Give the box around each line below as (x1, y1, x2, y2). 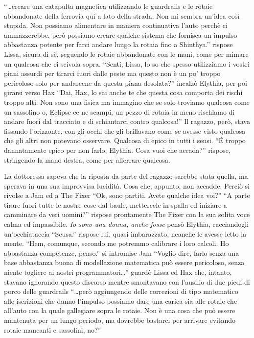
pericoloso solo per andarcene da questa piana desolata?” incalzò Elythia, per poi (4, 77, 247, 88)
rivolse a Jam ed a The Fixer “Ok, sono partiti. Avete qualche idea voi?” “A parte (4, 190, 250, 200)
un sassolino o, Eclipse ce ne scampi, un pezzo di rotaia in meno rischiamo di (4, 106, 235, 117)
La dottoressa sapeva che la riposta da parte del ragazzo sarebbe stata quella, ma (4, 171, 248, 181)
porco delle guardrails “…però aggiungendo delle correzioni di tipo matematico (4, 286, 238, 296)
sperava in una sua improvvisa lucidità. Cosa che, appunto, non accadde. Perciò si (4, 180, 250, 191)
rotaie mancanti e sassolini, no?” (4, 324, 101, 335)
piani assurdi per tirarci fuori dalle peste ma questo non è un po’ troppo (4, 68, 221, 78)
